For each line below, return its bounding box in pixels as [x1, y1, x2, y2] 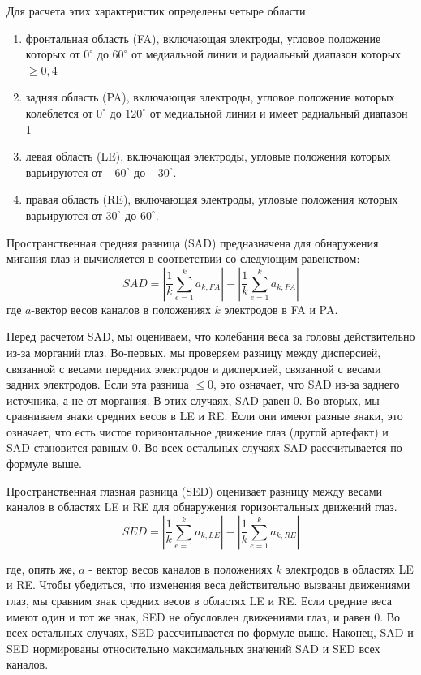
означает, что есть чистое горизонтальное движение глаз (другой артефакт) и [6, 423, 389, 440]
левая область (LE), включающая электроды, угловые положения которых [25, 148, 391, 165]
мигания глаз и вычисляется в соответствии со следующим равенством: [6, 250, 360, 267]
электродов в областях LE [286, 560, 414, 577]
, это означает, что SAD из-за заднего [213, 376, 400, 393]
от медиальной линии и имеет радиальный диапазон [149, 104, 408, 121]
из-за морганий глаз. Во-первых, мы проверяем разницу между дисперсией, [6, 343, 381, 360]
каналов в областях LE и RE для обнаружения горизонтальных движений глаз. [6, 498, 397, 515]
